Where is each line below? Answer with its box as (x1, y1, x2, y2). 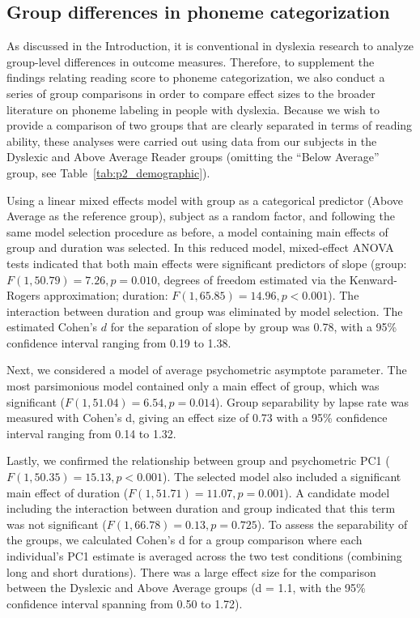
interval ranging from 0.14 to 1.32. (6, 424, 176, 441)
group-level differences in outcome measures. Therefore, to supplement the (6, 53, 375, 70)
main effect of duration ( (6, 484, 129, 501)
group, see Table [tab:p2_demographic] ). (6, 164, 210, 181)
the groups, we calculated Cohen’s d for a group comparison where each (6, 531, 363, 548)
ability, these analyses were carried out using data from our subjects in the (6, 132, 377, 149)
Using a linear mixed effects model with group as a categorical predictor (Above (6, 191, 403, 208)
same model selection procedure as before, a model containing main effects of (6, 223, 388, 240)
